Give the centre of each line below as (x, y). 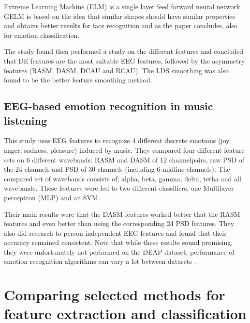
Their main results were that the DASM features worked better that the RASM (122, 214)
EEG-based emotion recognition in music (109, 106)
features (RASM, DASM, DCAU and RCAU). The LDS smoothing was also (117, 70)
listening (25, 120)
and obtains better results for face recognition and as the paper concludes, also (121, 25)
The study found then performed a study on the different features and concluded (124, 51)
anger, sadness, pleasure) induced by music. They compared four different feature (124, 150)
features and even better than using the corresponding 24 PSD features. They (119, 223)
